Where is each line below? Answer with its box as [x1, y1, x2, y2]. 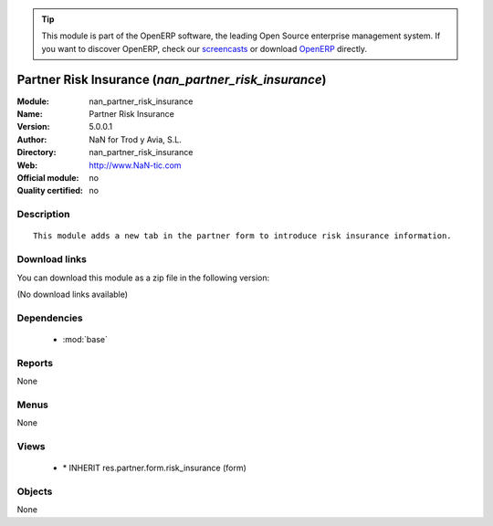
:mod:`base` [62, 333, 109, 344]
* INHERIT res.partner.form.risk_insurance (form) [62, 462, 246, 474]
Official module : [16, 173, 79, 184]
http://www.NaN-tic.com [89, 160, 182, 171]
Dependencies [16, 311, 84, 324]
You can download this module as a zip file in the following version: [16, 272, 270, 283]
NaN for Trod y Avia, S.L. [89, 133, 183, 145]
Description [16, 208, 70, 221]
